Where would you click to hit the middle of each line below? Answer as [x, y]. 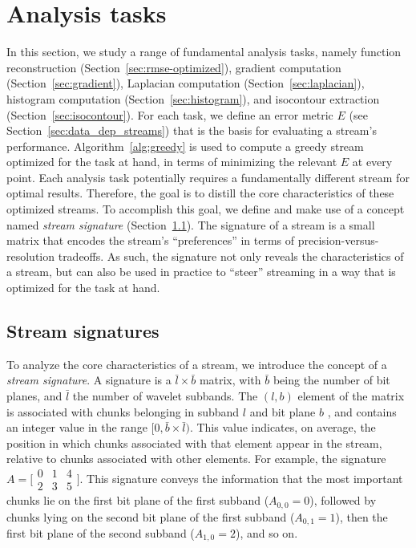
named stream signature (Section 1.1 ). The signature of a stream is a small [191, 224]
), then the [361, 516]
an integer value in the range [77, 427]
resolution [31, 256]
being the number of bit [331, 380]
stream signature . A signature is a [89, 380]
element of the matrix [351, 396]
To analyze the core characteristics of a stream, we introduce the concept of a [197, 364]
